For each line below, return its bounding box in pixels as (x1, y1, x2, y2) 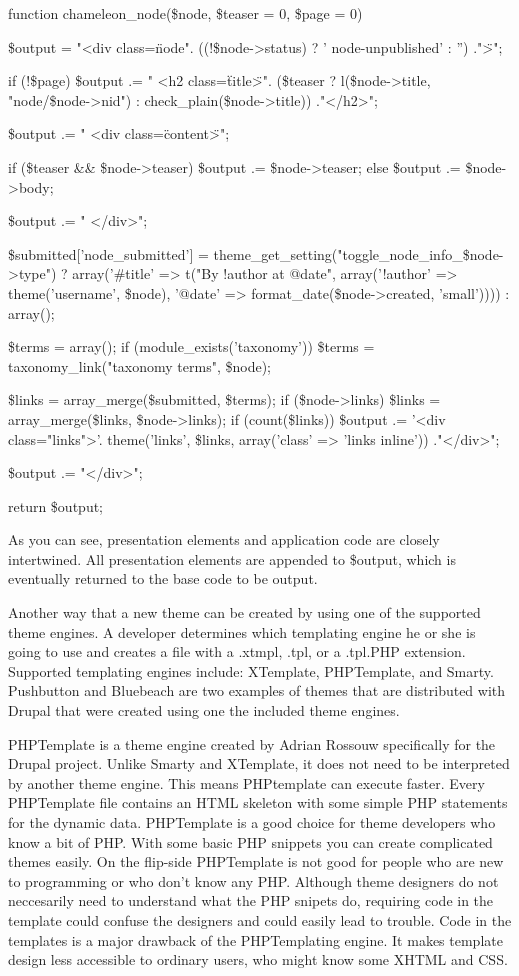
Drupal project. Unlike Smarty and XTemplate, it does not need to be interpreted (8, 753, 510, 774)
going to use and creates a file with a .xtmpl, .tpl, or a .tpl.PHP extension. (8, 641, 466, 662)
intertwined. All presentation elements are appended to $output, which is (8, 548, 456, 569)
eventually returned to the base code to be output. (8, 568, 318, 589)
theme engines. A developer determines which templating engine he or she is (8, 621, 476, 642)
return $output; (8, 495, 104, 516)
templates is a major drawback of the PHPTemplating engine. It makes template (8, 929, 503, 950)
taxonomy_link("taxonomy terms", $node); (8, 355, 272, 376)
